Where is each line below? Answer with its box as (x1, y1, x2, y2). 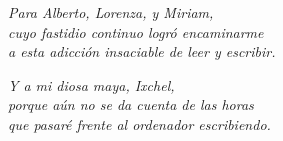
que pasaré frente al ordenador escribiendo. (8, 113, 271, 134)
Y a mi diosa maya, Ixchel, (8, 74, 175, 95)
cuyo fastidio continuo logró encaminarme (8, 21, 264, 42)
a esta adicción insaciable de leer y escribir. (8, 41, 276, 62)
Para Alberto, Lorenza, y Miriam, (8, 2, 214, 22)
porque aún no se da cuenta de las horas (8, 94, 254, 115)
